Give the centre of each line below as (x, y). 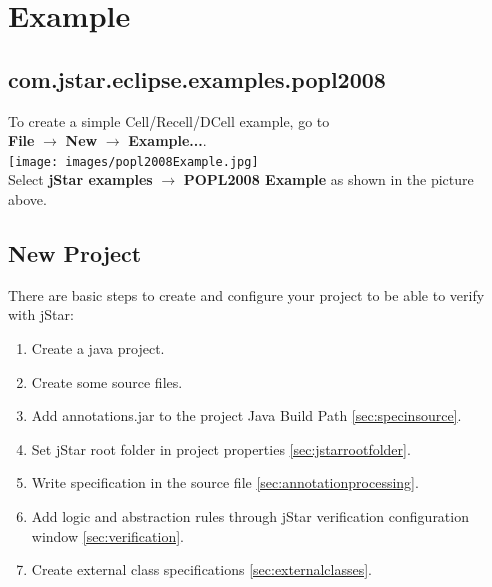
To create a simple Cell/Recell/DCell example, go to (169, 120)
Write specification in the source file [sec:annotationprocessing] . (225, 482)
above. (27, 199)
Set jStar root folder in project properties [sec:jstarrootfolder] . (221, 448)
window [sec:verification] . (107, 535)
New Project (75, 253)
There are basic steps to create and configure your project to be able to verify (246, 294)
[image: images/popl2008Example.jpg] (133, 161)
